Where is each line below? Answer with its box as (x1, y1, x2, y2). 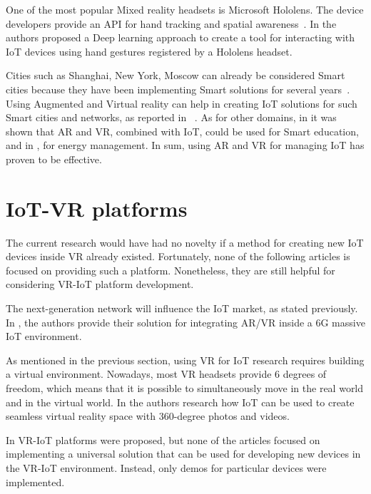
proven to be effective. (6, 151, 102, 166)
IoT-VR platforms (6, 193, 188, 222)
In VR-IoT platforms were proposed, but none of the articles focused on (6, 432, 320, 447)
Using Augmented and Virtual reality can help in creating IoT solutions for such (6, 96, 357, 110)
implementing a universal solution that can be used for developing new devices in (6, 446, 361, 461)
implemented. (6, 474, 65, 489)
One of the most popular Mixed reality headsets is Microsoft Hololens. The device (6, 2, 364, 16)
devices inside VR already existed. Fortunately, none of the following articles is (6, 249, 350, 264)
